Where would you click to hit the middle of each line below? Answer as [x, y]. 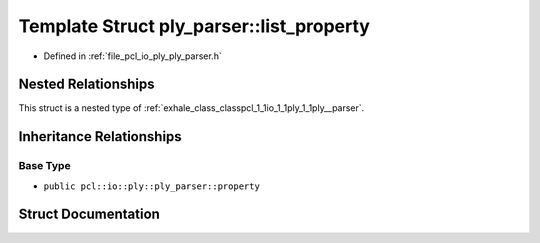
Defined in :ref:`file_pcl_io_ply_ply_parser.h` [132, 56]
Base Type [44, 166]
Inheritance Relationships [100, 136]
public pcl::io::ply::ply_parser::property [151, 186]
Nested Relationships [86, 84]
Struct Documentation [89, 214]
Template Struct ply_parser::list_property [194, 26]
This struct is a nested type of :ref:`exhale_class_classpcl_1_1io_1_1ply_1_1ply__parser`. [191, 108]
